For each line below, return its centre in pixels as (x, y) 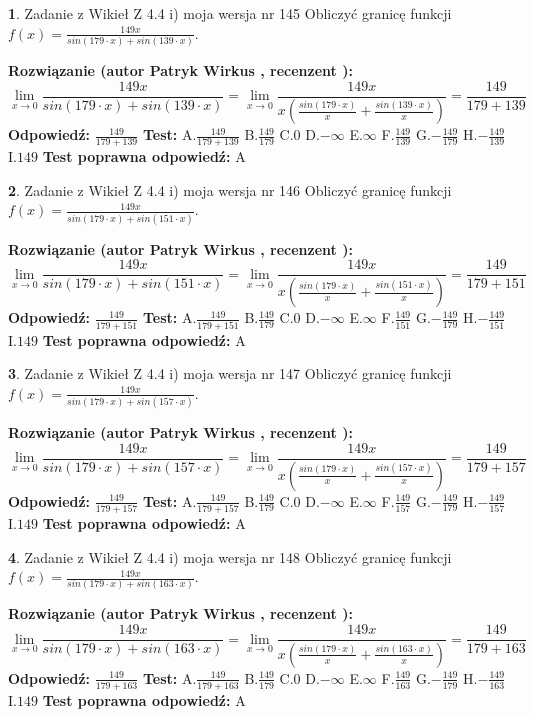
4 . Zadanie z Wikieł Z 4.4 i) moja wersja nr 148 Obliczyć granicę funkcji (230, 556)
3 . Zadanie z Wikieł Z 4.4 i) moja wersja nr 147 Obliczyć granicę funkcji (230, 373)
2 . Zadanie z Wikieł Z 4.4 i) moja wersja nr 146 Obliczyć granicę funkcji (230, 189)
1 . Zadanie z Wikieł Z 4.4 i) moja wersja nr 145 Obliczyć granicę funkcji (230, 13)
